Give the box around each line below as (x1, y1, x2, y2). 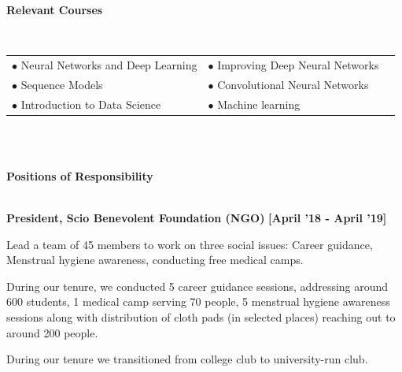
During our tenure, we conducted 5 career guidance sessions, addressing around (6, 277, 389, 294)
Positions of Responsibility (6, 167, 153, 184)
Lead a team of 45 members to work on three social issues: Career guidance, (6, 236, 373, 252)
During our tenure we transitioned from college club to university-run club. (6, 351, 368, 367)
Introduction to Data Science (20, 95, 161, 112)
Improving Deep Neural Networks (217, 56, 379, 73)
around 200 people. (6, 324, 98, 340)
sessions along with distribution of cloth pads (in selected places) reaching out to (6, 309, 396, 325)
